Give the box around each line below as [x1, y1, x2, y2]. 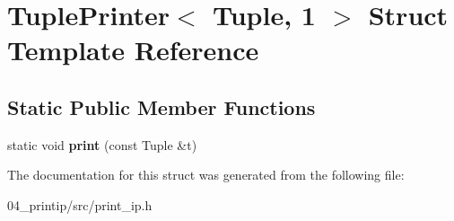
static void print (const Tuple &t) [7, 135, 197, 154]
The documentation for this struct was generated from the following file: [7, 165, 405, 184]
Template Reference [7, 31, 259, 68]
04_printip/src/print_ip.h [7, 195, 153, 214]
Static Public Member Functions [7, 93, 316, 120]
